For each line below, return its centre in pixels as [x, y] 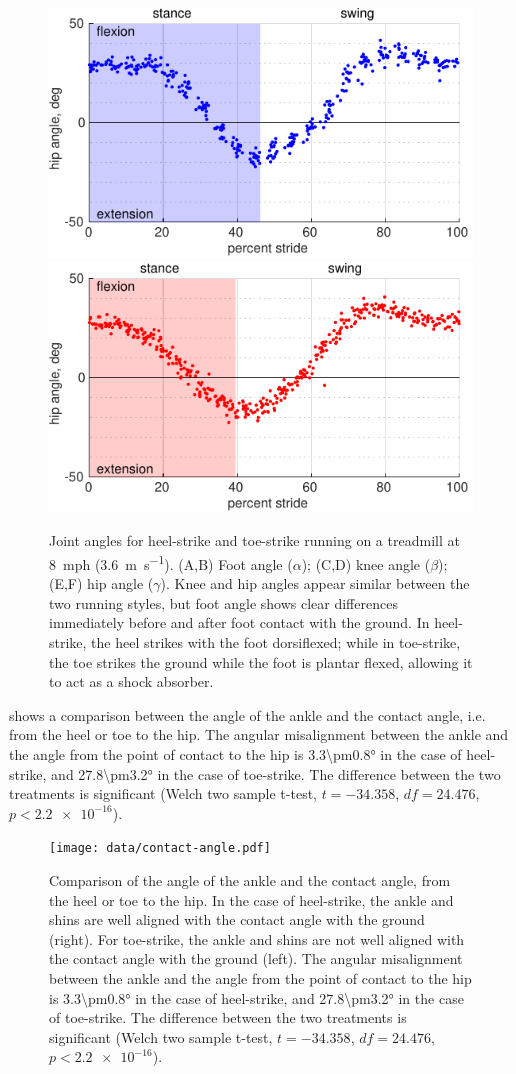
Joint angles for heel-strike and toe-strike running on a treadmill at [254, 540]
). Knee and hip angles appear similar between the [315, 583]
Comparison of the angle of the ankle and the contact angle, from [250, 880]
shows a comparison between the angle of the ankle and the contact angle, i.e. [247, 714]
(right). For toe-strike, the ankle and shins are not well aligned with [257, 938]
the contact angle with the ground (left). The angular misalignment [256, 958]
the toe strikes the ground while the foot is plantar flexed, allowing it [261, 661]
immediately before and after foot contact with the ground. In [239, 622]
